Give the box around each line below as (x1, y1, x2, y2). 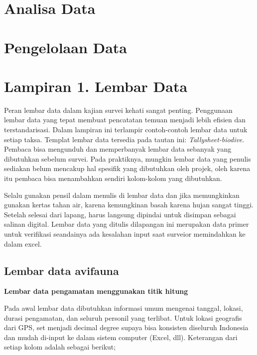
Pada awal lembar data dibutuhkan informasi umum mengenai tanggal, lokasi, (4, 302, 243, 313)
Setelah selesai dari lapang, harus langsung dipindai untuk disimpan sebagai (4, 209, 236, 219)
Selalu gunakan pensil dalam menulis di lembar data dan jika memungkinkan (4, 189, 240, 200)
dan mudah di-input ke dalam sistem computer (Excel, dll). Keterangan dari (4, 332, 238, 342)
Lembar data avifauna (4, 263, 119, 278)
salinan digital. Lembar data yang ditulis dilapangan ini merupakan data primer (4, 219, 249, 229)
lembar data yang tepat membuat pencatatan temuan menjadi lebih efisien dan (4, 114, 246, 125)
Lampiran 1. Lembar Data (4, 76, 188, 96)
